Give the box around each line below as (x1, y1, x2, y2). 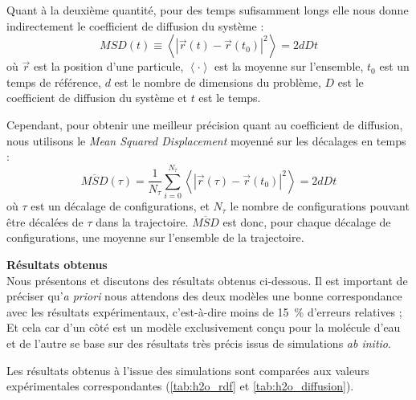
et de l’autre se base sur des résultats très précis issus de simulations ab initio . (6, 335, 391, 352)
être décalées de (6, 213, 84, 230)
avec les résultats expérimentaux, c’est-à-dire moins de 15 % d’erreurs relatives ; (6, 303, 402, 320)
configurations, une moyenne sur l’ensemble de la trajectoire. (6, 229, 304, 246)
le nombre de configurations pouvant (230, 198, 410, 214)
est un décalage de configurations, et (31, 198, 210, 214)
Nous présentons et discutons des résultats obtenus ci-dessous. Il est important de (6, 271, 408, 288)
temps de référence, (6, 73, 101, 90)
